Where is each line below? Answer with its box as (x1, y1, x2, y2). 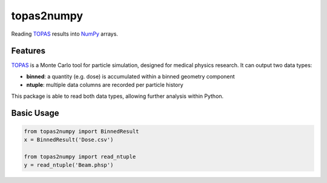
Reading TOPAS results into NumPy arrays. (11, 30, 118, 37)
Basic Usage (11, 108, 59, 118)
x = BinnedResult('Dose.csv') (24, 136, 114, 143)
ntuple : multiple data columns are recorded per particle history (26, 82, 184, 89)
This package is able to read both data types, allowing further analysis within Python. (11, 92, 224, 100)
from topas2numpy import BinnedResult (24, 127, 139, 135)
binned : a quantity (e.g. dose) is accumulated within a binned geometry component (26, 72, 236, 80)
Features (11, 46, 45, 56)
